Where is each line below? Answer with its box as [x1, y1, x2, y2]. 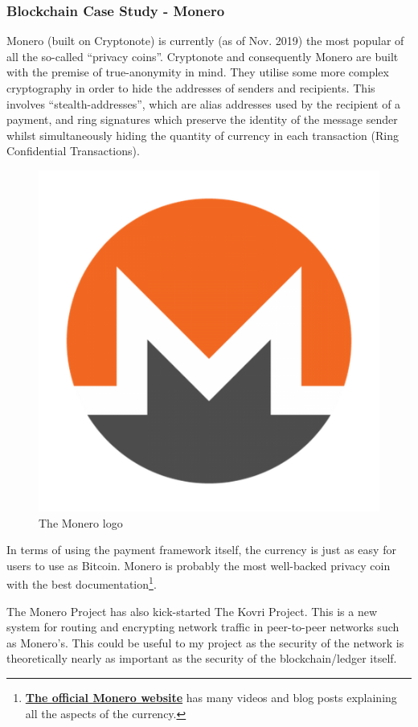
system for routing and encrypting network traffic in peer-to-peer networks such [6, 618, 400, 635]
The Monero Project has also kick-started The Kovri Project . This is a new [6, 602, 377, 619]
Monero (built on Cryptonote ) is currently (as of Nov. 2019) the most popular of [6, 32, 404, 49]
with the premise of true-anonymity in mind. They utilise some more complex [6, 64, 389, 80]
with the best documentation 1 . [6, 573, 157, 592]
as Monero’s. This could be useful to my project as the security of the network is [6, 634, 404, 651]
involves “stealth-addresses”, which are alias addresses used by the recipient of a [6, 95, 401, 112]
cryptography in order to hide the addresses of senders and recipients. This [6, 80, 375, 96]
